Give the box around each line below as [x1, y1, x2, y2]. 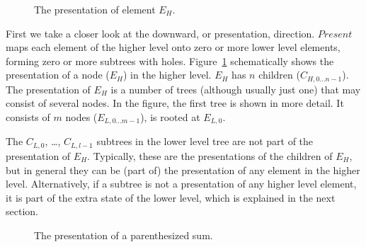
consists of [6, 110, 50, 125]
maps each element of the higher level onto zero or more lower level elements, [6, 40, 341, 54]
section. [6, 204, 38, 219]
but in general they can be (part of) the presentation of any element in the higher [6, 162, 360, 177]
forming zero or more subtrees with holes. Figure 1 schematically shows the [6, 53, 334, 68]
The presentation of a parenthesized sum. [34, 227, 213, 242]
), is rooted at [140, 110, 200, 125]
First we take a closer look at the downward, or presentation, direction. [6, 25, 315, 40]
